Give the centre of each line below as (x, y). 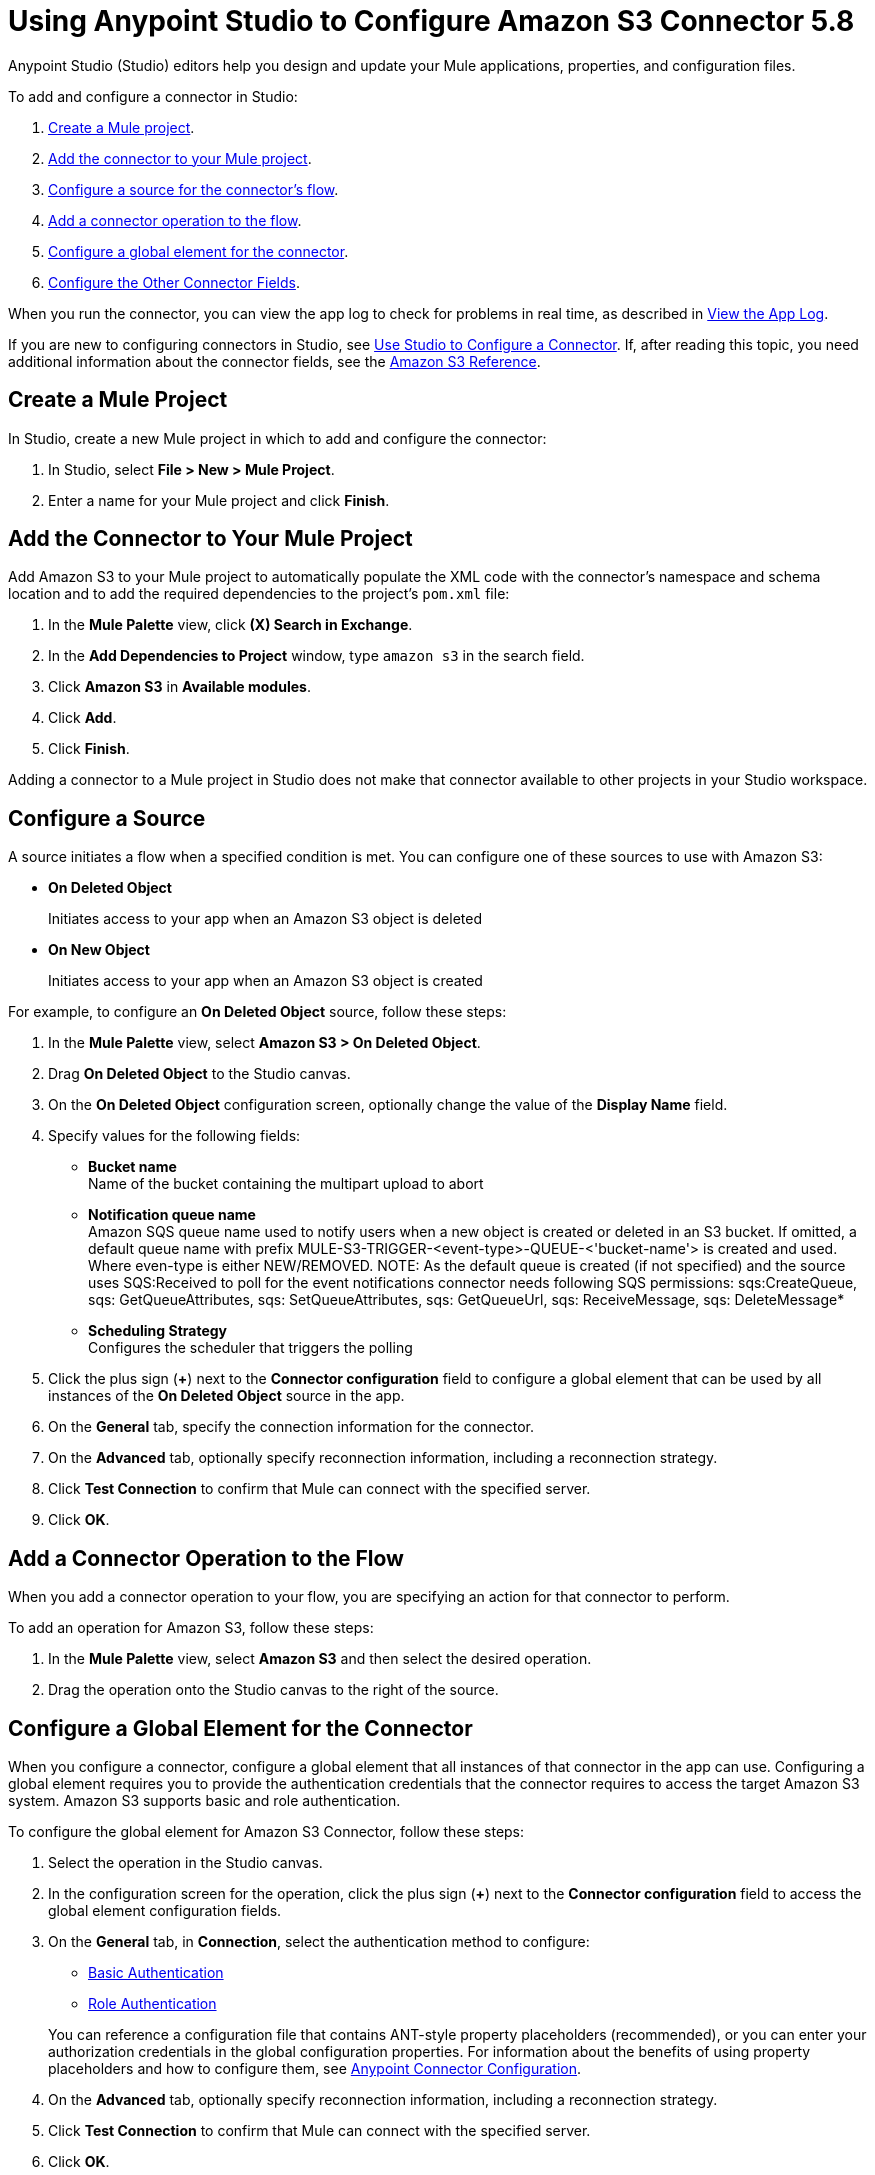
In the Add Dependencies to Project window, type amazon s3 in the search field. (316, 656)
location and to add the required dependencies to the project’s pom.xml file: (259, 594)
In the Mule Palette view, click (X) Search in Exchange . (230, 625)
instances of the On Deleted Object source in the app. (226, 1396)
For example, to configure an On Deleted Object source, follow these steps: (257, 1012)
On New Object (99, 950)
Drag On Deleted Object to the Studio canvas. (199, 1074)
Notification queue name (172, 1215)
